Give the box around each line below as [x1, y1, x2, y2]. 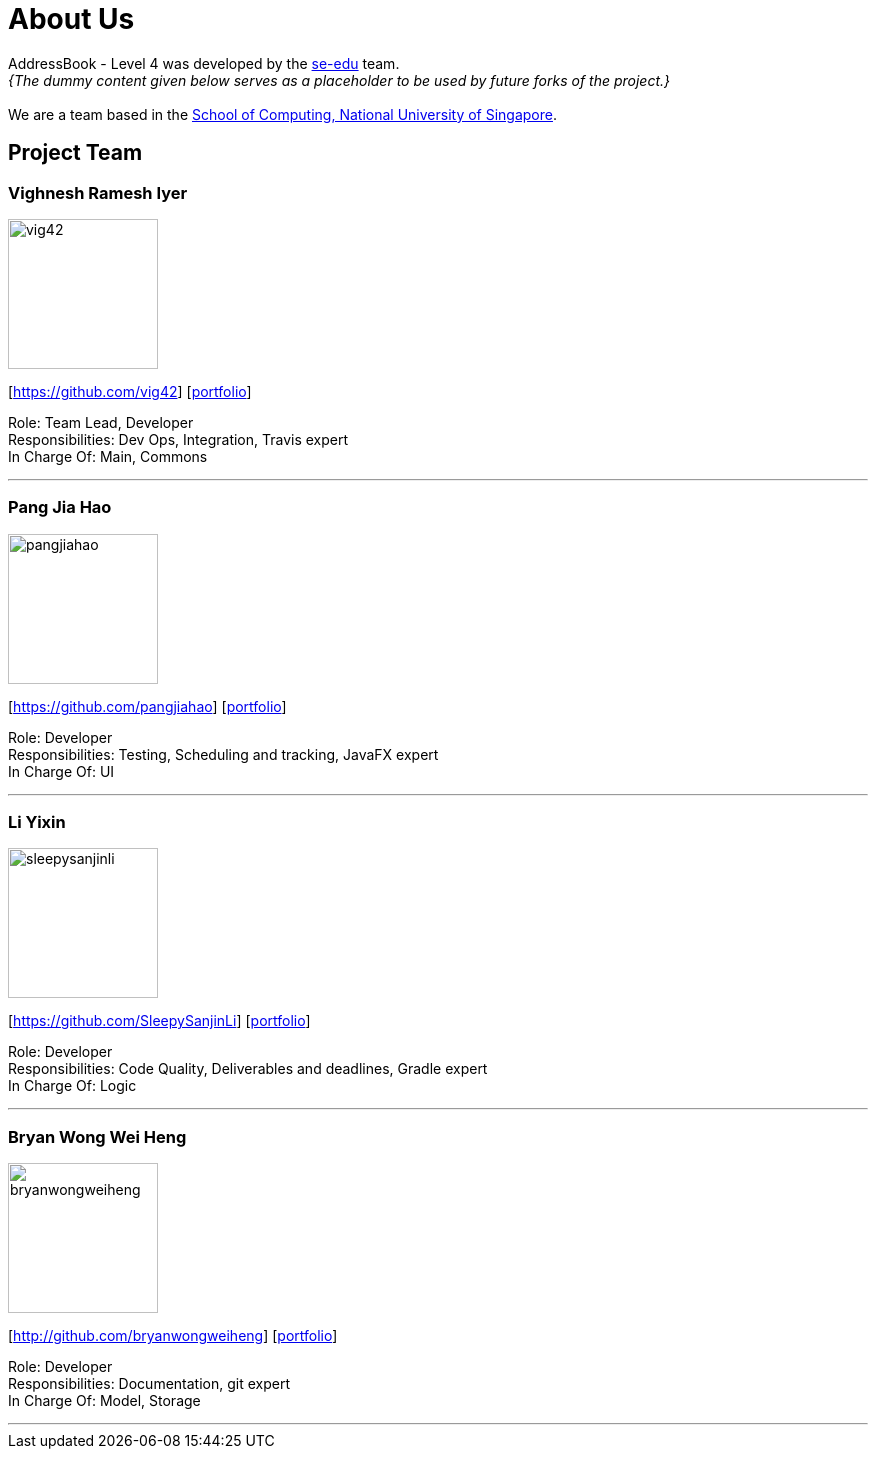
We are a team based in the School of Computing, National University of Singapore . [8, 105, 558, 123]
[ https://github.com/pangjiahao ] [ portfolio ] [8, 697, 287, 715]
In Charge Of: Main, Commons [8, 447, 208, 465]
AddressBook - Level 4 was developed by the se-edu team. [8, 54, 400, 72]
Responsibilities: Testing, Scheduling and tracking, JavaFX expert [8, 745, 439, 763]
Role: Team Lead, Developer [8, 413, 194, 431]
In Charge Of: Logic [8, 1077, 137, 1095]
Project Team [8, 140, 143, 166]
